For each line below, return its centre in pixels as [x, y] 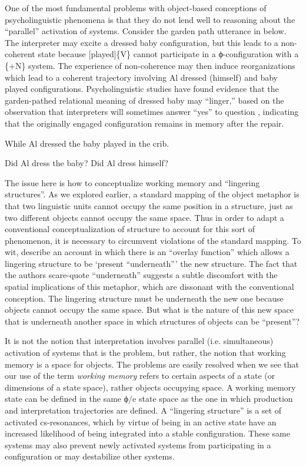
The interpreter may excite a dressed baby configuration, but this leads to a [142, 42]
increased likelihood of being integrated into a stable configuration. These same [147, 433]
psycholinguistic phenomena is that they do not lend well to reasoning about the [150, 19]
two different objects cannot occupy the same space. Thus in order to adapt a [144, 217]
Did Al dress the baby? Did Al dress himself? [87, 163]
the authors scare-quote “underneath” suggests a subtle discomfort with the [141, 275]
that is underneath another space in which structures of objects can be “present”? [152, 321]
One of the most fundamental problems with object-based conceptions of [136, 8]
